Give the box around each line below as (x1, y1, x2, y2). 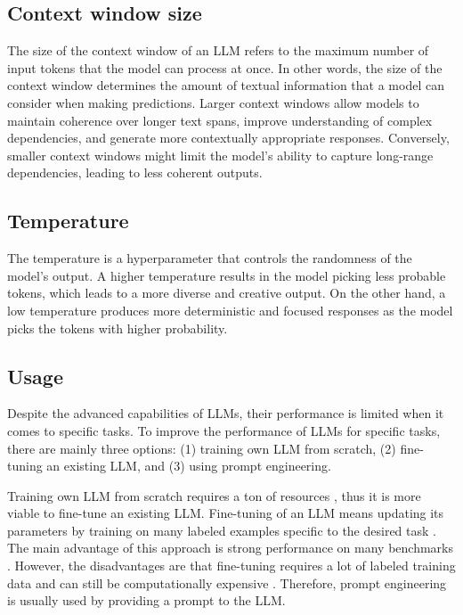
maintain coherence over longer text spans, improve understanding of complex (7, 111, 433, 129)
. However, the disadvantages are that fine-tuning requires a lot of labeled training (7, 556, 456, 575)
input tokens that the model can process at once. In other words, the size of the (7, 58, 443, 77)
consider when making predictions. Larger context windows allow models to (7, 93, 419, 111)
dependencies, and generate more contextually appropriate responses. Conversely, (7, 128, 450, 147)
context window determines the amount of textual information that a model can (7, 76, 444, 94)
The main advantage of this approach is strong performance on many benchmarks (7, 538, 454, 557)
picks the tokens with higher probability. (7, 318, 228, 337)
